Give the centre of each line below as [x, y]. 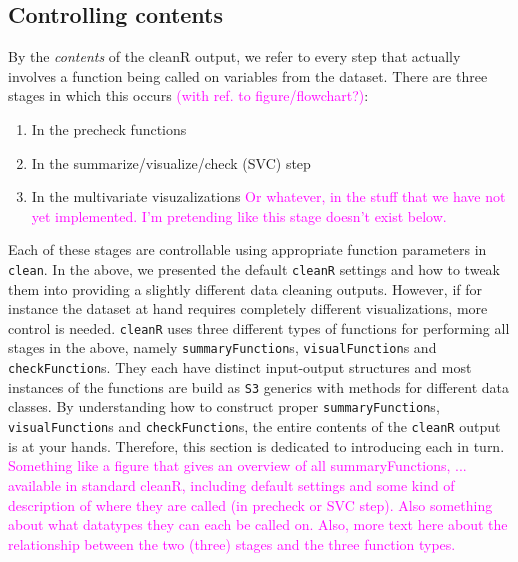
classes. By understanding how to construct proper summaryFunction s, [224, 406]
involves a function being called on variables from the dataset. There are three [248, 75]
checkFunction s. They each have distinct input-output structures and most [240, 367]
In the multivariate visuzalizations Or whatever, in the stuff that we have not [268, 196]
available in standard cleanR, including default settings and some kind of [231, 484]
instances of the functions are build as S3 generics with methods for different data [259, 386]
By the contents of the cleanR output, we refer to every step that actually [234, 56]
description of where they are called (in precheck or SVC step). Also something [250, 504]
